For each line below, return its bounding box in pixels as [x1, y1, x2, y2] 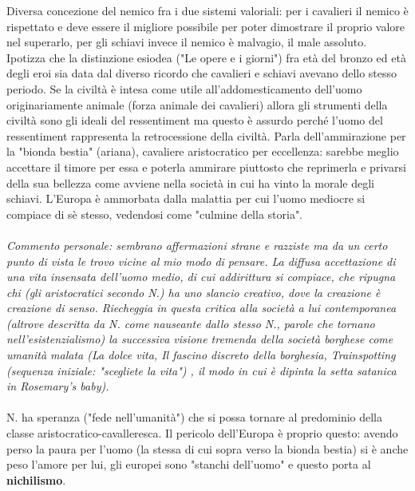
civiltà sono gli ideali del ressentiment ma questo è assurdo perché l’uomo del [6, 112, 383, 129]
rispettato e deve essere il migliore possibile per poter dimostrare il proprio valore [6, 18, 405, 34]
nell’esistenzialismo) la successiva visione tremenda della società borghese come [6, 331, 393, 347]
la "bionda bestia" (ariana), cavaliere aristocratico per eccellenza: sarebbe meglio [6, 143, 399, 160]
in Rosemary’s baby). [6, 378, 109, 394]
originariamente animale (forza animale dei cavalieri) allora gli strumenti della [6, 96, 388, 113]
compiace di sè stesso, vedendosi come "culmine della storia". [6, 205, 303, 222]
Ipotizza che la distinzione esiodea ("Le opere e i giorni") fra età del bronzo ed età [6, 49, 406, 65]
